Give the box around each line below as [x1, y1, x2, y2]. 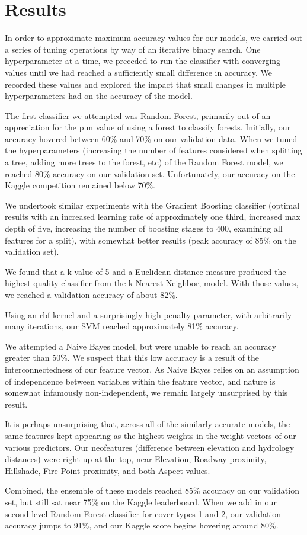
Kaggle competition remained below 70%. [5, 179, 155, 191]
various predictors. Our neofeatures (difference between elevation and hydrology [5, 441, 295, 453]
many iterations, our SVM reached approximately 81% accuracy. [5, 320, 239, 332]
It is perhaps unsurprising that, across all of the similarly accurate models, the [5, 418, 290, 430]
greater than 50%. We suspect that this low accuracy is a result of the [5, 351, 260, 364]
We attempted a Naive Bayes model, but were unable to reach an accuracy [5, 339, 277, 352]
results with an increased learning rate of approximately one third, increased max [5, 210, 300, 223]
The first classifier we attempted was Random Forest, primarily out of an [5, 109, 271, 121]
